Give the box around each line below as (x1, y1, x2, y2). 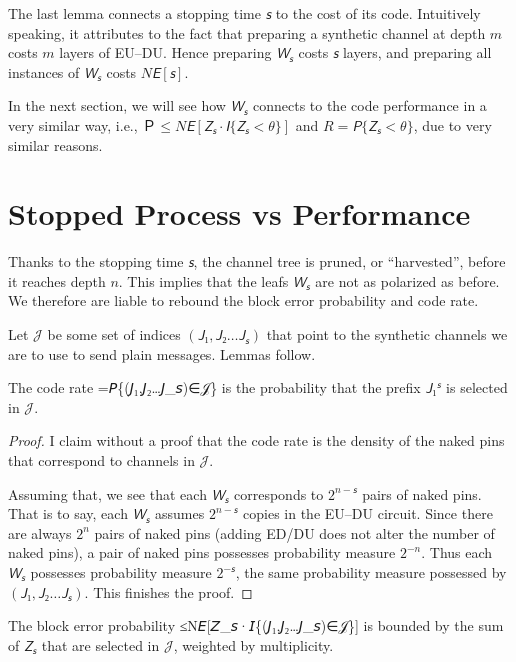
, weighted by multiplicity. (173, 634, 334, 655)
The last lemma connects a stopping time (8, 3, 261, 23)
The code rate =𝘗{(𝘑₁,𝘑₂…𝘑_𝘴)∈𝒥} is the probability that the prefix (8, 377, 421, 398)
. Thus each (421, 542, 493, 563)
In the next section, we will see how (8, 95, 226, 116)
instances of (8, 61, 80, 82)
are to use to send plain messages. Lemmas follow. (8, 343, 316, 364)
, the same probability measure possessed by (235, 562, 507, 582)
